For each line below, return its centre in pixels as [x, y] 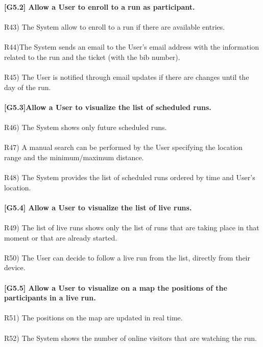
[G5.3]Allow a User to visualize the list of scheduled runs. [108, 107]
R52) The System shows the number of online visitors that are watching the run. [130, 338]
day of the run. [28, 87]
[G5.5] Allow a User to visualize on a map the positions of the [116, 287]
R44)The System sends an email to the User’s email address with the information [131, 47]
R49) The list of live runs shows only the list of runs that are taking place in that [132, 227]
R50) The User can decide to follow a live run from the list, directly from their [127, 257]
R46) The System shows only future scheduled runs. [86, 127]
